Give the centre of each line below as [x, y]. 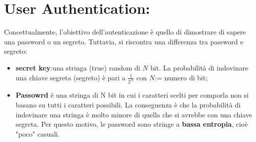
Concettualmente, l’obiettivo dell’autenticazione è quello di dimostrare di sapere [125, 32]
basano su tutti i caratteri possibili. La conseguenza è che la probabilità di [128, 104]
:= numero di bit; [181, 77]
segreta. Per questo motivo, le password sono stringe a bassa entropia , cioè [132, 124]
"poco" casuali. [38, 133]
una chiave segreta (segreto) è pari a [70, 77]
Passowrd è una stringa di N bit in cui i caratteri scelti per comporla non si [132, 95]
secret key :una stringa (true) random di [78, 67]
